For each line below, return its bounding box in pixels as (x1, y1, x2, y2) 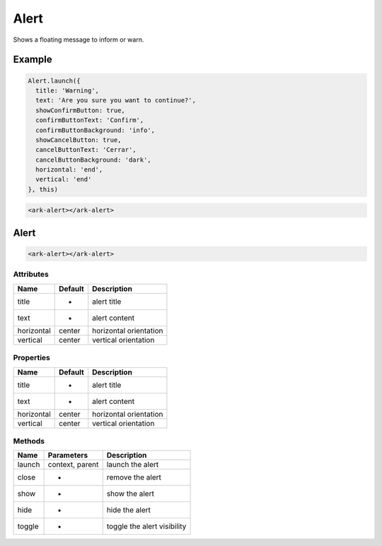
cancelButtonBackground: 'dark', (35, 155, 151, 164)
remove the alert (106, 473, 162, 482)
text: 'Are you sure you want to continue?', (35, 96, 196, 105)
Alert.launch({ (28, 76, 81, 85)
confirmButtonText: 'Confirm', (35, 117, 144, 124)
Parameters (47, 451, 88, 461)
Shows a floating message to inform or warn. (13, 35, 144, 44)
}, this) (28, 185, 59, 194)
